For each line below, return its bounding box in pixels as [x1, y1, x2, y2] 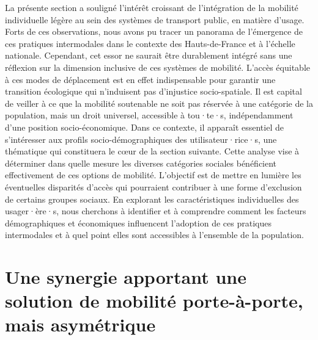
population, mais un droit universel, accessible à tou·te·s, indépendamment [5, 109, 294, 121]
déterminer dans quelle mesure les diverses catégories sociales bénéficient [5, 156, 277, 169]
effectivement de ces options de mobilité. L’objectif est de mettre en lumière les [5, 168, 301, 181]
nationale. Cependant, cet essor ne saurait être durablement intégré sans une [5, 49, 292, 62]
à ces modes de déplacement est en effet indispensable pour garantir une [5, 73, 276, 85]
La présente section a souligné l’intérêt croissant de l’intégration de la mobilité [5, 1, 298, 13]
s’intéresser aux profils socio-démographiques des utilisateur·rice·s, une [5, 132, 277, 145]
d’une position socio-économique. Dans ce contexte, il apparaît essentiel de [5, 120, 284, 133]
